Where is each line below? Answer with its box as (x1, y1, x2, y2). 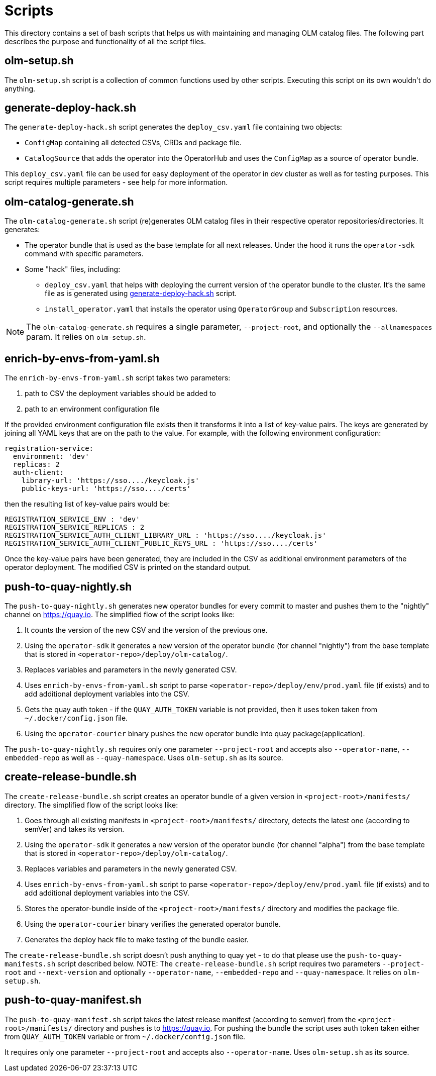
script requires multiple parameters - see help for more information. (5, 178, 228, 187)
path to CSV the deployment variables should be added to (25, 389, 216, 398)
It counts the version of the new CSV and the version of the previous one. (25, 625, 268, 634)
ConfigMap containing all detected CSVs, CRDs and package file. (25, 138, 242, 147)
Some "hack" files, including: (25, 265, 121, 274)
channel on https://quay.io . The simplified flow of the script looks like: (5, 610, 235, 619)
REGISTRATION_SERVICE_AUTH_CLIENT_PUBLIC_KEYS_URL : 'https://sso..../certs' (5, 539, 318, 548)
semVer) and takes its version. (25, 824, 125, 833)
